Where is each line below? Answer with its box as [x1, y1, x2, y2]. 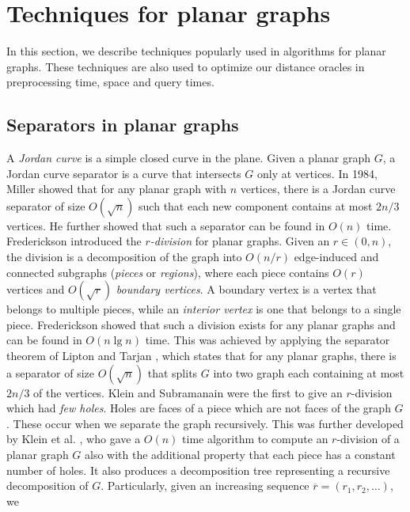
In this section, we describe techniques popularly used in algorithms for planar [6, 43, 386, 59]
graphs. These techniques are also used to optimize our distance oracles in [6, 58, 365, 74]
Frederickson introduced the [6, 233, 142, 249]
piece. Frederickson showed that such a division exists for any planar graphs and [6, 316, 396, 332]
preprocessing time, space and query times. [6, 74, 214, 90]
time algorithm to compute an [182, 430, 328, 447]
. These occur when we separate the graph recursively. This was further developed [6, 415, 404, 431]
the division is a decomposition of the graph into [6, 248, 242, 265]
